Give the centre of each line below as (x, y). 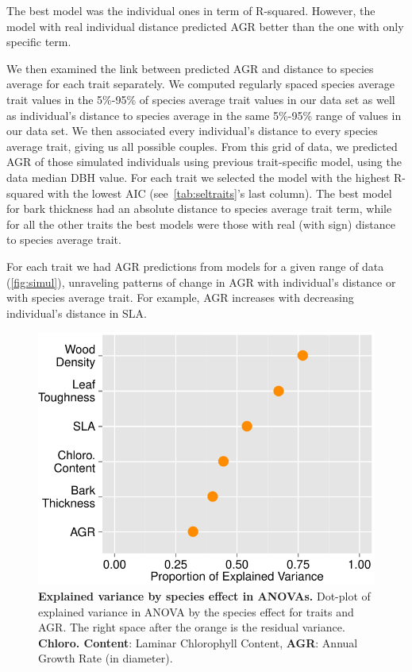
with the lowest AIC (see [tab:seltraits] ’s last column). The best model (219, 193)
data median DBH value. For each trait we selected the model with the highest (198, 177)
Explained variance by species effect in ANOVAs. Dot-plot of (204, 596)
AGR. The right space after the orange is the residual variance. (192, 627)
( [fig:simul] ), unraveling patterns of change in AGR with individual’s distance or (201, 282)
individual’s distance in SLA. (77, 313)
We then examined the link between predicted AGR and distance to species (190, 68)
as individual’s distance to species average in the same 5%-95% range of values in (204, 115)
